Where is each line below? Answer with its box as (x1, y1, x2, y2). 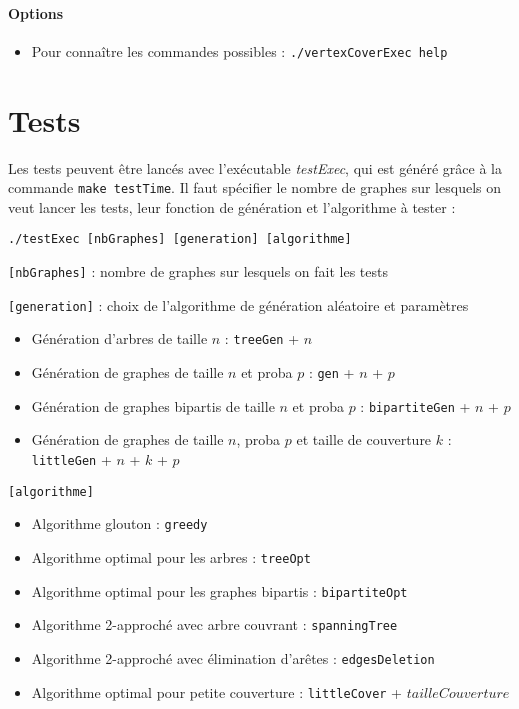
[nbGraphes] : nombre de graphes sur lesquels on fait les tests (8, 261, 388, 282)
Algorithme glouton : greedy (31, 513, 208, 534)
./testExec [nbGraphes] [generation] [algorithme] (8, 232, 352, 247)
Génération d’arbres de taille (31, 328, 208, 349)
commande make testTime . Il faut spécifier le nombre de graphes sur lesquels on (8, 177, 501, 198)
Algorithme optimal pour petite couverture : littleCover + (31, 681, 403, 702)
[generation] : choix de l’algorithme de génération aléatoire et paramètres (8, 294, 469, 315)
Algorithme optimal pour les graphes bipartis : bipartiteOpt (31, 580, 408, 601)
